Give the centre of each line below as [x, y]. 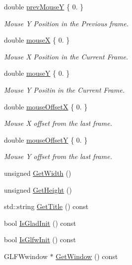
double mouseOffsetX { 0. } [46, 106]
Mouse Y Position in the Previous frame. [66, 23]
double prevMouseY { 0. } [44, 6]
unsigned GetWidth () [38, 173]
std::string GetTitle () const [46, 206]
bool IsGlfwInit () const [40, 239]
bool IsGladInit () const [40, 223]
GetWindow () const [87, 256]
